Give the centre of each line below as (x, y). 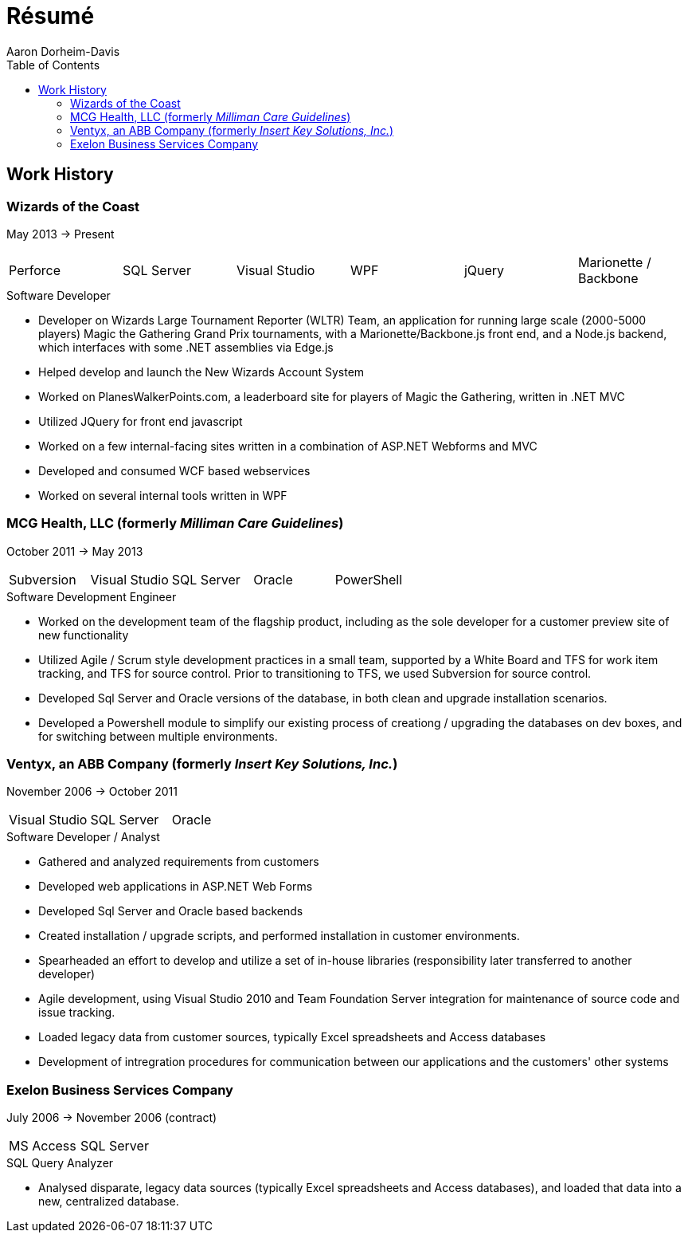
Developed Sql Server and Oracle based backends (171, 911)
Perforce (35, 270)
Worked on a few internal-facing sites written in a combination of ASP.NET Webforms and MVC (288, 446)
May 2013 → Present (61, 234)
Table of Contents (53, 65)
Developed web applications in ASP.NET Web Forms (176, 887)
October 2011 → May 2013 (75, 551)
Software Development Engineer (92, 596)
